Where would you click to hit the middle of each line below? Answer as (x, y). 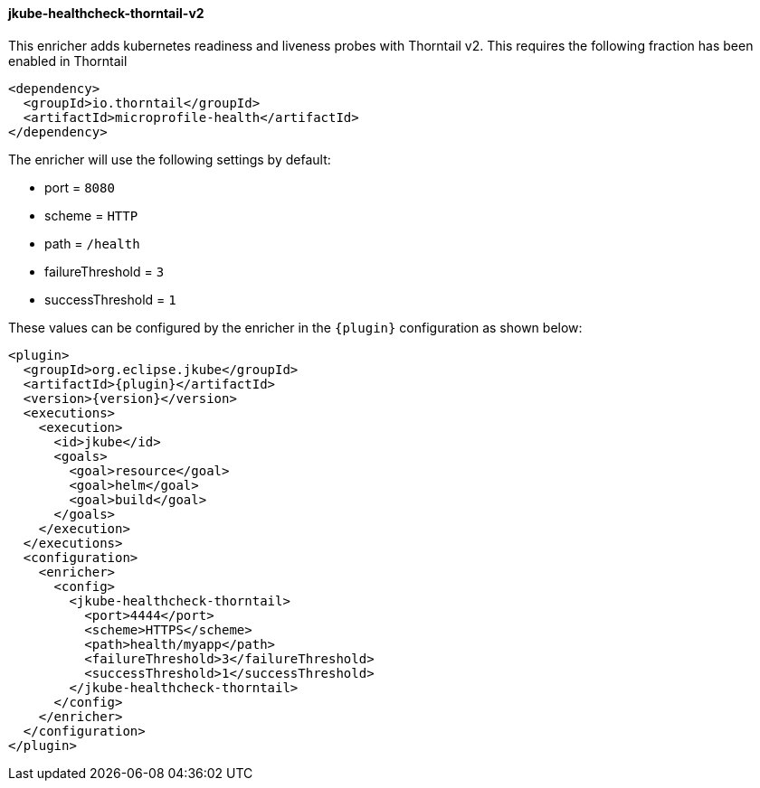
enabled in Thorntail (68, 61)
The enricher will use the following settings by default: (170, 159)
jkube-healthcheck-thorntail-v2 (106, 13)
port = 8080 (80, 187)
